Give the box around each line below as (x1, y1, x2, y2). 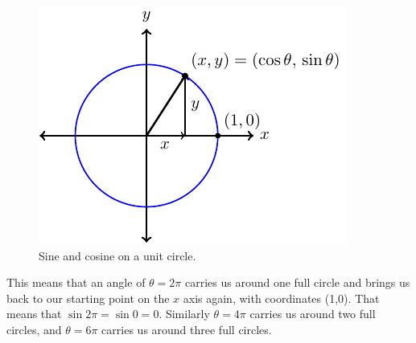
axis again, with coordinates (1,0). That (183, 289, 380, 306)
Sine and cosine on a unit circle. (39, 247, 196, 263)
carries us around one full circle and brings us (184, 274, 410, 291)
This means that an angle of (6, 274, 146, 291)
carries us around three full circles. (101, 321, 272, 337)
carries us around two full (249, 305, 376, 322)
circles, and (6, 321, 62, 337)
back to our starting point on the (6, 289, 170, 306)
